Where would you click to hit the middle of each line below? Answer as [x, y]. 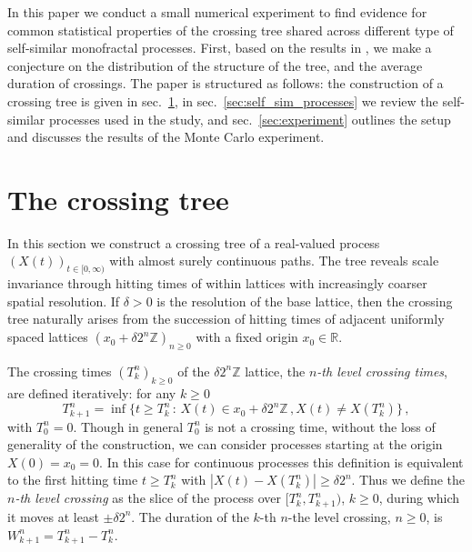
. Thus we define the [408, 480]
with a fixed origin [247, 337]
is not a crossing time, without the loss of [320, 426]
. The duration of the [190, 516]
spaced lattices [48, 337]
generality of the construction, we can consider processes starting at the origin [225, 444]
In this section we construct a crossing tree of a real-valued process [194, 242]
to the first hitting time [73, 480]
